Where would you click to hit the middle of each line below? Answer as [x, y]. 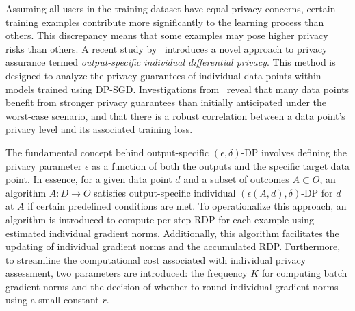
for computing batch [304, 273]
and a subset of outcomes [236, 179]
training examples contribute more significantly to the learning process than [165, 22]
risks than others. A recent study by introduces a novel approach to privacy [167, 48]
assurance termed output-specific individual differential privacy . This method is [171, 62]
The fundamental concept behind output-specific [107, 152]
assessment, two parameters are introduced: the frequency [127, 273]
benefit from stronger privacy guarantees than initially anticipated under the [166, 102]
